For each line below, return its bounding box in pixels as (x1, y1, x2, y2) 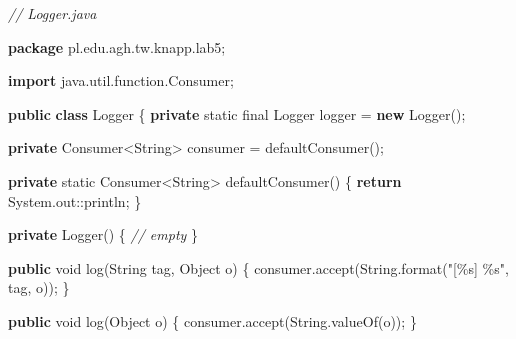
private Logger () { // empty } (8, 224, 199, 245)
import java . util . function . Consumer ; (8, 70, 234, 91)
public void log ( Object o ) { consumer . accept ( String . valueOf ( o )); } (8, 310, 417, 331)
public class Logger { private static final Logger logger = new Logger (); (8, 103, 466, 124)
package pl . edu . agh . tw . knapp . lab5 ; (8, 36, 226, 57)
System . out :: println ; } (8, 190, 142, 211)
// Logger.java (8, 3, 97, 23)
